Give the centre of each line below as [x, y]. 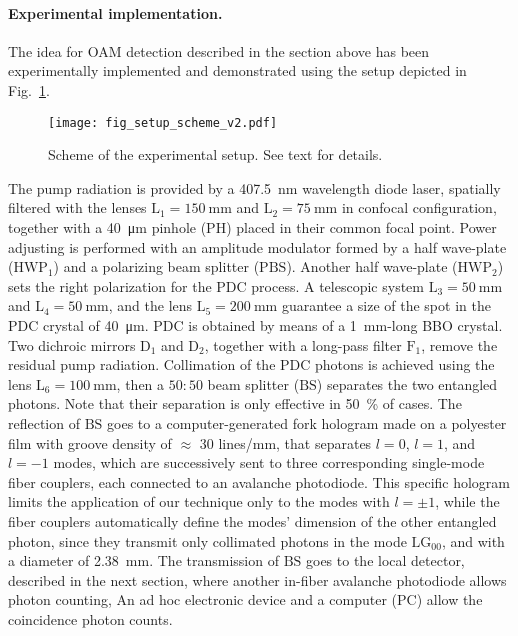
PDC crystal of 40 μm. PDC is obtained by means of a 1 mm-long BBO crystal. [255, 324]
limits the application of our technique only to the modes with [199, 501]
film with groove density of [90, 442]
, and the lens [150, 305]
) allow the [449, 599]
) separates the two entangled [407, 383]
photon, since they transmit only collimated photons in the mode [207, 540]
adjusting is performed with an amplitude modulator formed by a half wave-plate [257, 246]
